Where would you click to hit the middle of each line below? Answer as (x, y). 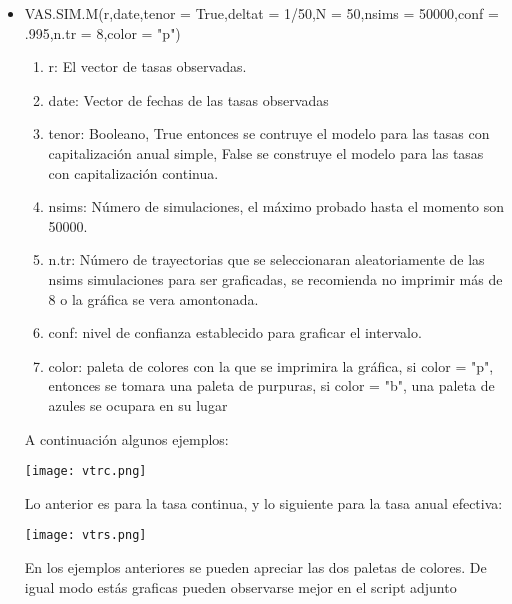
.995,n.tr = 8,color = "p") (102, 32)
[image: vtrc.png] (85, 471)
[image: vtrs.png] (85, 535)
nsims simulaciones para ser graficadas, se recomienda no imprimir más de (275, 278)
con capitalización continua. (133, 172)
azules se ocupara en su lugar (138, 404)
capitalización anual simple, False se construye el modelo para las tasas (266, 152)
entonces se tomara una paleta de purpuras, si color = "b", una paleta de (271, 385)
